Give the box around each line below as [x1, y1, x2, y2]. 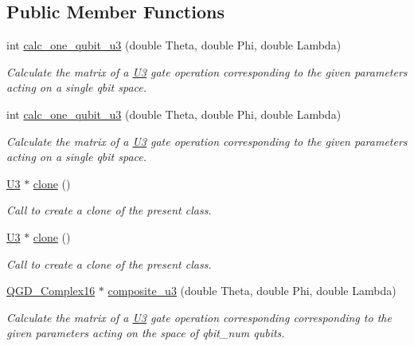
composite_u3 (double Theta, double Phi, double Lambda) [107, 282, 396, 299]
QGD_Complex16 [6, 282, 96, 299]
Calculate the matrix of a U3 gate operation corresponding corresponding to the [6, 309, 392, 325]
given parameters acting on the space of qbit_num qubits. [6, 324, 285, 341]
